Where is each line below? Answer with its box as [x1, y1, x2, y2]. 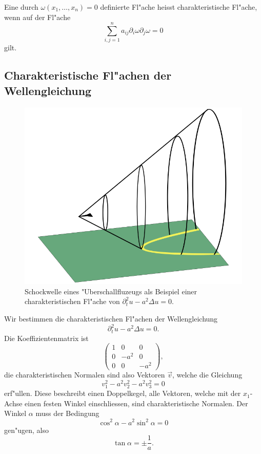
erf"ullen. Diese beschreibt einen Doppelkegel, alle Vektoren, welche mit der [4, 388, 241, 399]
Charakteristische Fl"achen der [4, 67, 172, 83]
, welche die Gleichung [172, 369, 243, 380]
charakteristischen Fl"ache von [25, 296, 120, 307]
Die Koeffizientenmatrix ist [4, 332, 89, 343]
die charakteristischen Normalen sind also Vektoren [4, 369, 165, 380]
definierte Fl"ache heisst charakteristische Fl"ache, [100, 2, 257, 12]
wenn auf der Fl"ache [4, 11, 71, 22]
